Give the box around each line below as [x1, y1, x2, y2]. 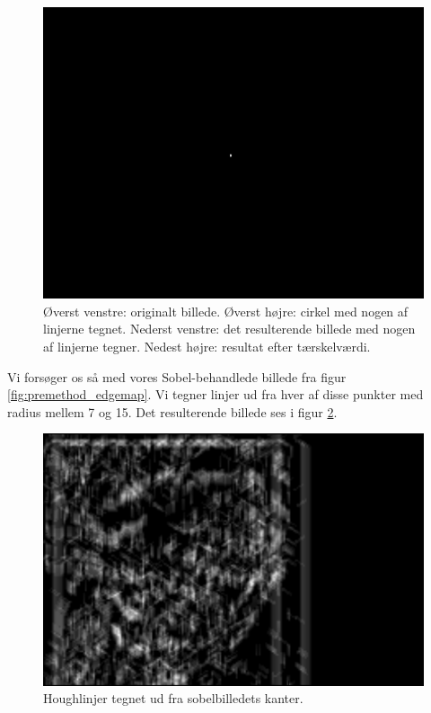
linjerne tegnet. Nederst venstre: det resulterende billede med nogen [43, 319, 416, 338]
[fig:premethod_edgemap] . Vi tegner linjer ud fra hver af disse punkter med [7, 385, 424, 404]
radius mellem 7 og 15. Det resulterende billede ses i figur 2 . [7, 402, 338, 421]
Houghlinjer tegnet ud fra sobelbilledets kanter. [43, 689, 303, 708]
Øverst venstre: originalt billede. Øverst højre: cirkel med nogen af [43, 301, 409, 320]
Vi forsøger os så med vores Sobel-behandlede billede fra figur [7, 367, 347, 386]
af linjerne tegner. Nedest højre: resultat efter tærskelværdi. [43, 337, 371, 356]
